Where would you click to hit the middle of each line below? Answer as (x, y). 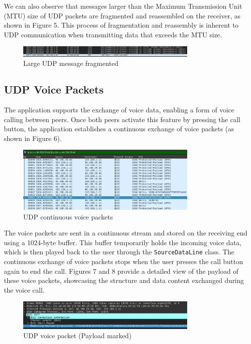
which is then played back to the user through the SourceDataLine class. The (119, 252)
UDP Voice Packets (54, 89)
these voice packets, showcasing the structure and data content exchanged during (124, 280)
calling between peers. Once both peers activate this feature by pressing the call (122, 119)
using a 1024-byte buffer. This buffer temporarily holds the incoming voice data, (123, 242)
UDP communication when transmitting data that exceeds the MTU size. (113, 34)
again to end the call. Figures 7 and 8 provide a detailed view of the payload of (121, 271)
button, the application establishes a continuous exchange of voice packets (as (119, 129)
